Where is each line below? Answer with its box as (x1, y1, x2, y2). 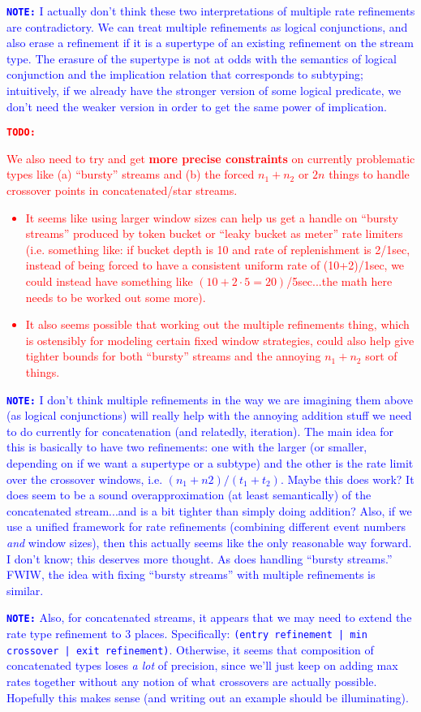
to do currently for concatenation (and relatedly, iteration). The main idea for (6, 422, 394, 439)
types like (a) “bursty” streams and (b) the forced (6, 166, 255, 183)
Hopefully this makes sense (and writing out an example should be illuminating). (6, 688, 409, 706)
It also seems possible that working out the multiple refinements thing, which (25, 316, 410, 333)
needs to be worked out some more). (25, 288, 206, 305)
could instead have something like (25, 273, 193, 290)
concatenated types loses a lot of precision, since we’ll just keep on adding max (6, 657, 398, 674)
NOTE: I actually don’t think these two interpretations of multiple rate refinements (6, 2, 415, 19)
